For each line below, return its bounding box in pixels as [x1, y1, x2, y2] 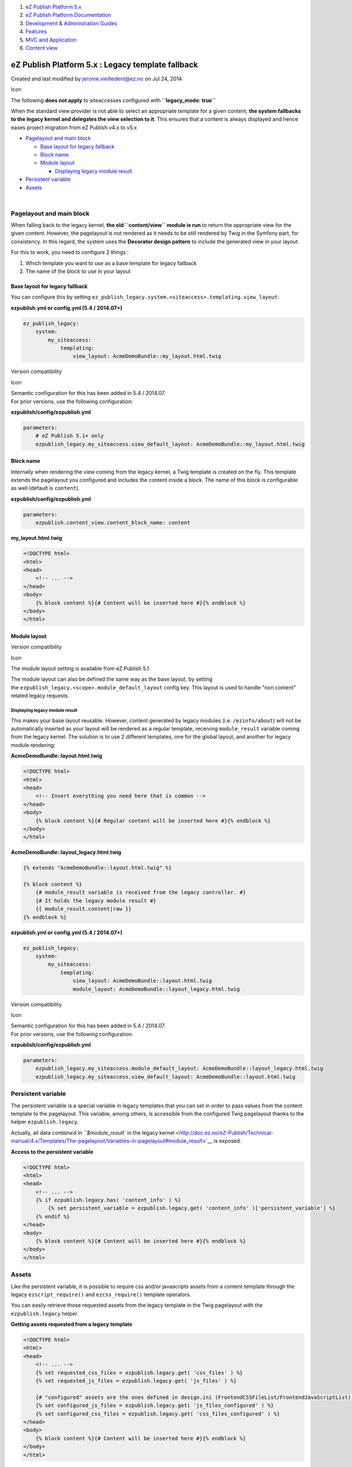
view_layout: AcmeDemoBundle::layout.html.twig [72, 978, 212, 984]
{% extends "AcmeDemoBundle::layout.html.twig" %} [23, 864, 172, 871]
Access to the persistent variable [11, 1148, 94, 1155]
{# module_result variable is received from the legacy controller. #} [35, 889, 246, 896]
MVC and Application [25, 36, 77, 43]
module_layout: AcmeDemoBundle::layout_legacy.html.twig [72, 986, 240, 992]
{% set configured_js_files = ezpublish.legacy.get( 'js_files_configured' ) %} [35, 1402, 274, 1409]
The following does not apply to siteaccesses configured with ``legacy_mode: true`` [11, 97, 216, 104]
